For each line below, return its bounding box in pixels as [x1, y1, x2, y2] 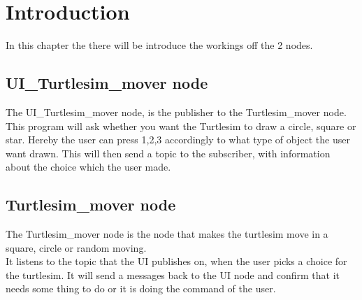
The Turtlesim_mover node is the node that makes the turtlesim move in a [6, 227, 328, 241]
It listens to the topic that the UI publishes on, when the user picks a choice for [6, 254, 347, 269]
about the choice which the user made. [6, 159, 171, 174]
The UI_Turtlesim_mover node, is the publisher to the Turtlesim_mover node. [6, 104, 347, 119]
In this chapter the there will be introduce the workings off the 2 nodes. [6, 38, 313, 52]
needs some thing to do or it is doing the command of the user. [6, 281, 276, 296]
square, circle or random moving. [6, 240, 147, 255]
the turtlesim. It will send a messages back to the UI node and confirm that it [6, 267, 340, 282]
